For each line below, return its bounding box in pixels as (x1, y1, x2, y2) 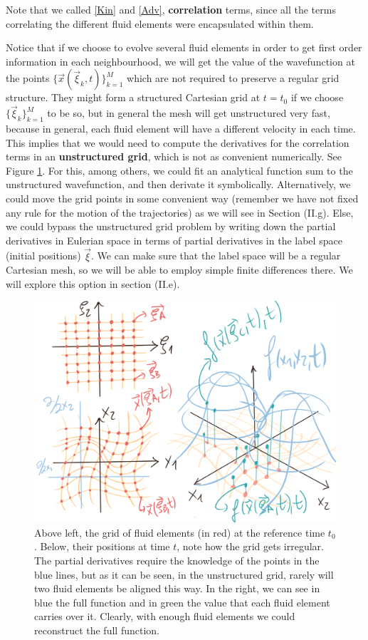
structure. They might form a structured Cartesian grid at (6, 90, 261, 105)
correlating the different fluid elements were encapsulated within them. (6, 16, 314, 31)
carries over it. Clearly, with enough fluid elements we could (34, 609, 295, 624)
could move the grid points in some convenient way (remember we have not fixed (6, 190, 359, 205)
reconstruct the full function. (34, 623, 159, 638)
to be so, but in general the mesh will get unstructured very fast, (47, 105, 330, 120)
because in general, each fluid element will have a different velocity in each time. (6, 120, 356, 135)
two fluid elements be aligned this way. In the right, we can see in (34, 581, 320, 596)
